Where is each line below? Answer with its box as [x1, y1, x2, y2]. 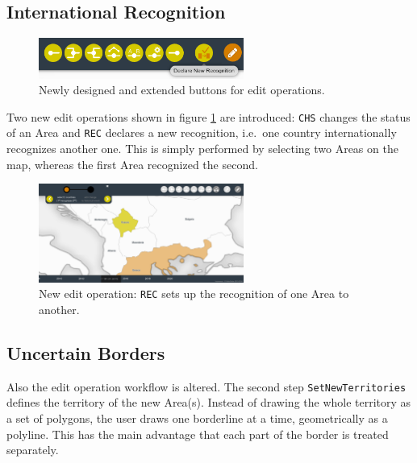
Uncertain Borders [6, 340, 165, 365]
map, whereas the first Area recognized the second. [6, 155, 258, 172]
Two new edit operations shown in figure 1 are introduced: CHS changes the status [6, 108, 411, 125]
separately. [6, 441, 59, 458]
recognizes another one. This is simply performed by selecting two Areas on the [6, 140, 398, 157]
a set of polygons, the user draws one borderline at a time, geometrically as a [6, 409, 388, 426]
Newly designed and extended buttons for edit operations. [39, 81, 325, 98]
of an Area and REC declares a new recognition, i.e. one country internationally [6, 124, 397, 141]
